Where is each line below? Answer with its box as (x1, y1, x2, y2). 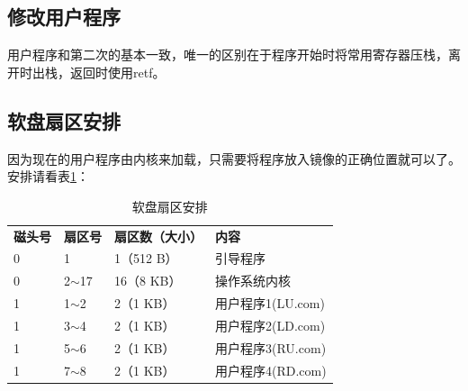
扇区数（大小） (114, 226, 202, 245)
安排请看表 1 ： (7, 167, 89, 186)
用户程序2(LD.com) (215, 316, 326, 334)
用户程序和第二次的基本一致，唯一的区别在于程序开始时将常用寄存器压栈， (7, 45, 448, 64)
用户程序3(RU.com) (215, 338, 327, 357)
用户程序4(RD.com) (215, 360, 327, 379)
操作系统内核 (215, 271, 291, 290)
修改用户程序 (7, 3, 121, 31)
